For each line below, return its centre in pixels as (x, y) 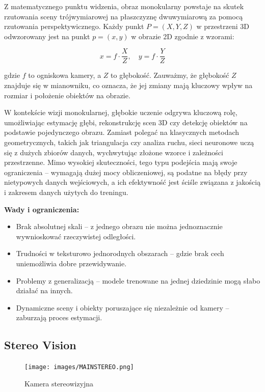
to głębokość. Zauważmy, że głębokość (170, 75)
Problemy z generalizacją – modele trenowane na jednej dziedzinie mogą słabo (138, 280)
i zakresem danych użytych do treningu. (66, 192)
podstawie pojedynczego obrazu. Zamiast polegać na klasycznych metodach (122, 132)
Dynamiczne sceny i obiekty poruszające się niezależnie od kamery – (123, 307)
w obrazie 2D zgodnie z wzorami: (183, 36)
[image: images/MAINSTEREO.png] (79, 367)
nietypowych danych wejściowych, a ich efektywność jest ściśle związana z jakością (132, 182)
